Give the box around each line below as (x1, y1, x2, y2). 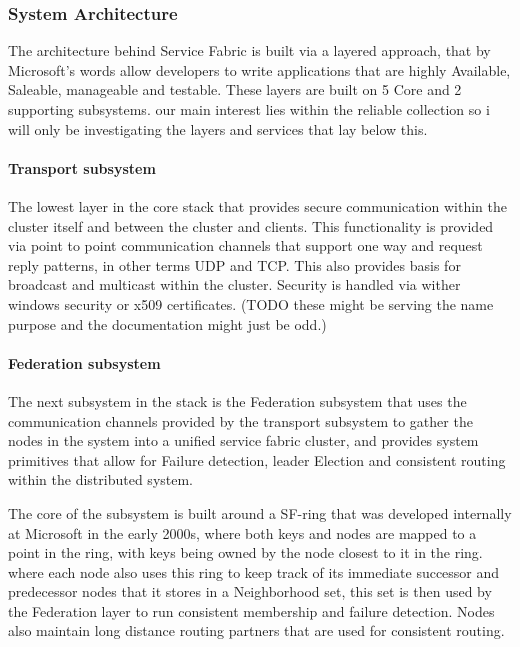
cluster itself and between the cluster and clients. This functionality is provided (8, 215, 494, 236)
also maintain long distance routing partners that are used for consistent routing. (8, 620, 505, 641)
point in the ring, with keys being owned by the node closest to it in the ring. (8, 542, 483, 563)
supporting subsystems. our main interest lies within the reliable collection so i (8, 99, 490, 119)
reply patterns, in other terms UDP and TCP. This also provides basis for (8, 254, 461, 275)
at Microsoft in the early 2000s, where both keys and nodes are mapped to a (8, 522, 477, 543)
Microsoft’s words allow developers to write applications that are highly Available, (8, 59, 511, 80)
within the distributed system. (8, 469, 194, 490)
